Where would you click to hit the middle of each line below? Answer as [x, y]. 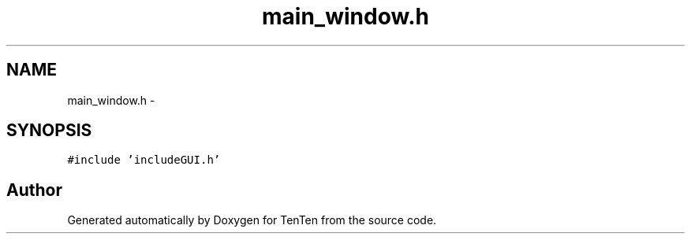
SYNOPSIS [49, 131]
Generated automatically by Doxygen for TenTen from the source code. [252, 220]
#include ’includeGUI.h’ [144, 160]
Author [34, 190]
